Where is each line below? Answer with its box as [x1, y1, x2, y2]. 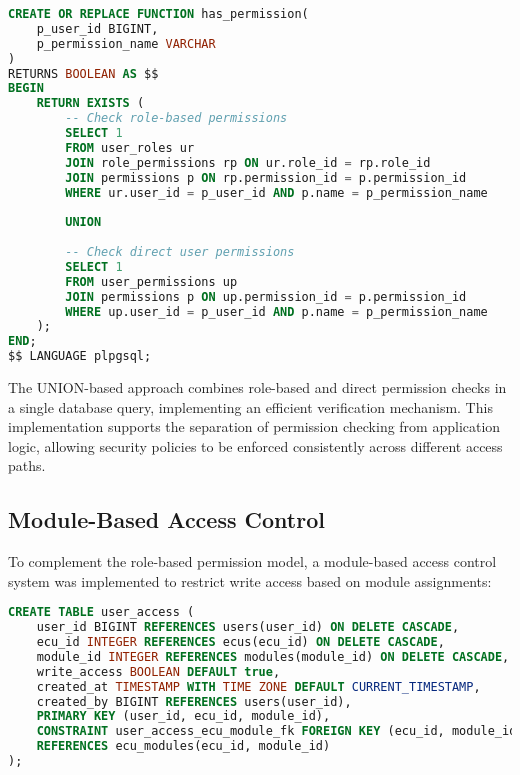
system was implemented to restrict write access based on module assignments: [8, 570, 492, 591]
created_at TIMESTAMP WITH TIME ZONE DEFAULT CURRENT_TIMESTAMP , [36, 679, 481, 694]
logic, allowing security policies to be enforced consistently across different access [8, 435, 503, 456]
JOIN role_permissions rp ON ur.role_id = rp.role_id [65, 155, 431, 170]
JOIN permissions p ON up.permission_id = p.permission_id [65, 289, 467, 304]
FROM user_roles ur [65, 140, 195, 155]
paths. [8, 455, 46, 476]
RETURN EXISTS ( [36, 96, 145, 111]
